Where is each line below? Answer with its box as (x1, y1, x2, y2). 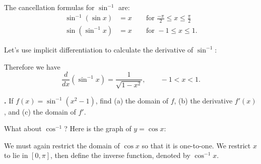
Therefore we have (4, 61, 60, 72)
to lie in (4, 150, 28, 160)
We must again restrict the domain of (4, 140, 120, 150)
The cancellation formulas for (4, 2, 95, 12)
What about (4, 123, 42, 134)
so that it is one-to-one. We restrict (142, 140, 251, 150)
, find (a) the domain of (95, 95, 169, 105)
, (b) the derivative (174, 95, 233, 105)
